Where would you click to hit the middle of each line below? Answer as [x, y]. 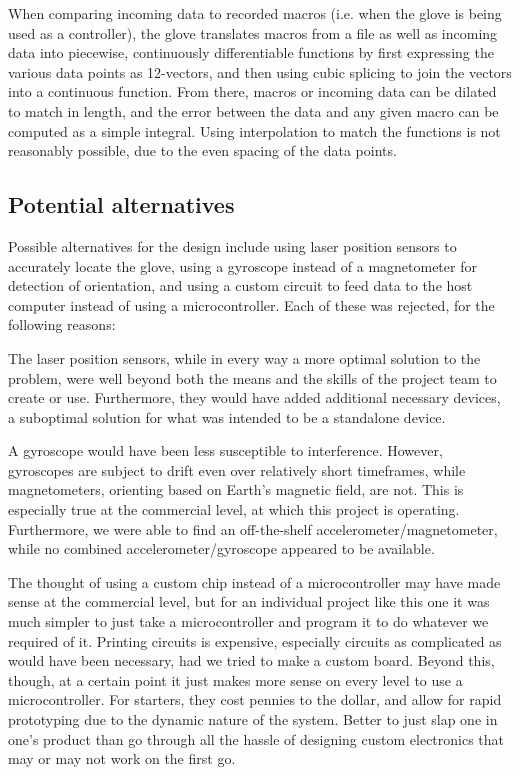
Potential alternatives [121, 204]
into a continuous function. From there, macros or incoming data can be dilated [252, 91]
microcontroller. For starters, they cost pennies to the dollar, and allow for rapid [255, 699]
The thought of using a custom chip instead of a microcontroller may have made [254, 581]
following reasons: [62, 324]
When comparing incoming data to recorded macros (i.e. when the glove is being [255, 13]
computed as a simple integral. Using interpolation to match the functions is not [254, 130]
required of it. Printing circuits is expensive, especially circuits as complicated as [255, 640]
